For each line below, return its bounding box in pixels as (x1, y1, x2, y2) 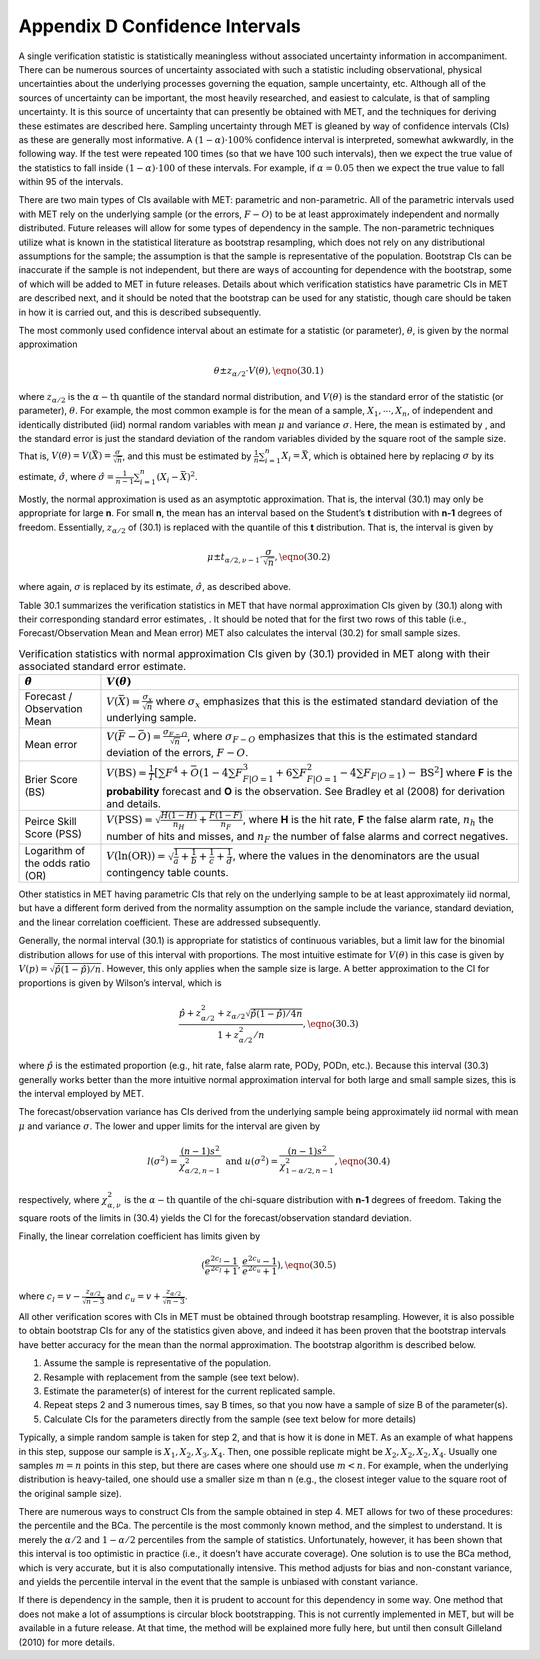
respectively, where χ (18, 1193, 109, 1205)
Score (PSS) (24, 826, 82, 840)
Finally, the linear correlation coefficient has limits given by (18, 1230, 261, 1242)
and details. (106, 797, 162, 811)
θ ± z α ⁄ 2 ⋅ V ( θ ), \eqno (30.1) (213, 365, 324, 379)
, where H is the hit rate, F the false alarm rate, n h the (242, 812, 494, 829)
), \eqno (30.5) (276, 1260, 337, 1271)
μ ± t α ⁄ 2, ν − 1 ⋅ (206, 551, 264, 565)
